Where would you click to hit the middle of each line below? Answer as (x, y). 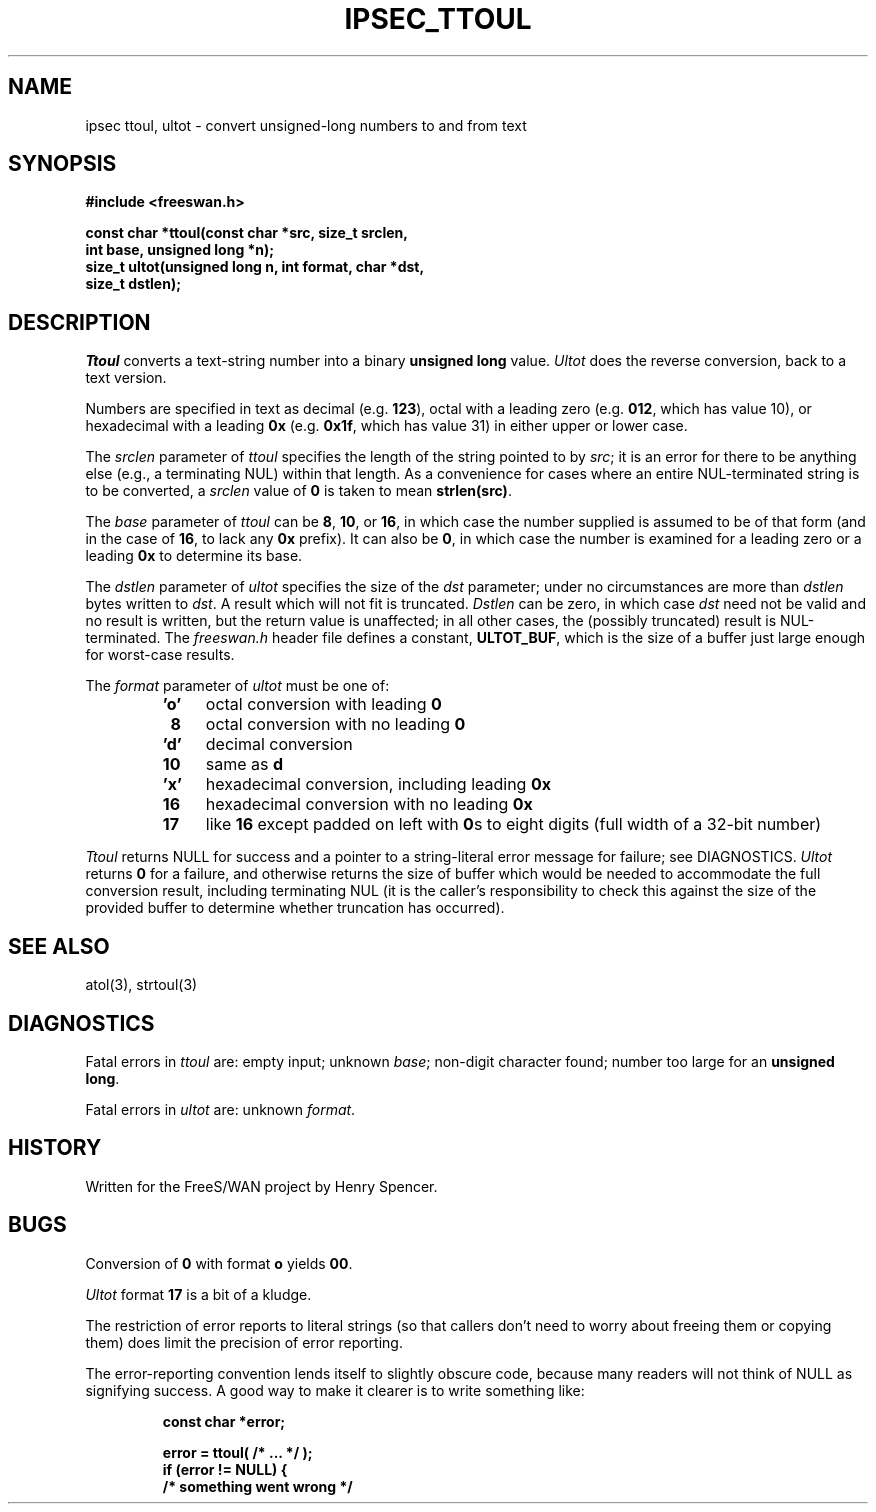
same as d (244, 764)
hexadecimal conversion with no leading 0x (369, 804)
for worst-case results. (160, 655)
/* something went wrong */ (257, 1486)
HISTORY (55, 1148)
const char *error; (224, 1421)
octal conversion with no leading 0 (335, 724)
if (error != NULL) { (225, 1469)
